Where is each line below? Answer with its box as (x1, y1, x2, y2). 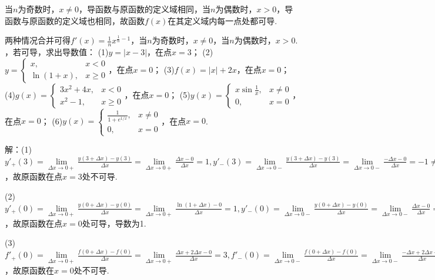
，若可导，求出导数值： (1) (5, 46, 109, 58)
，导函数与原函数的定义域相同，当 (79, 3, 211, 15)
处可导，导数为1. (82, 217, 146, 229)
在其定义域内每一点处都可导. (168, 14, 277, 26)
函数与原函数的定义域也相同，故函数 (5, 14, 145, 26)
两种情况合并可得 (5, 34, 71, 46)
